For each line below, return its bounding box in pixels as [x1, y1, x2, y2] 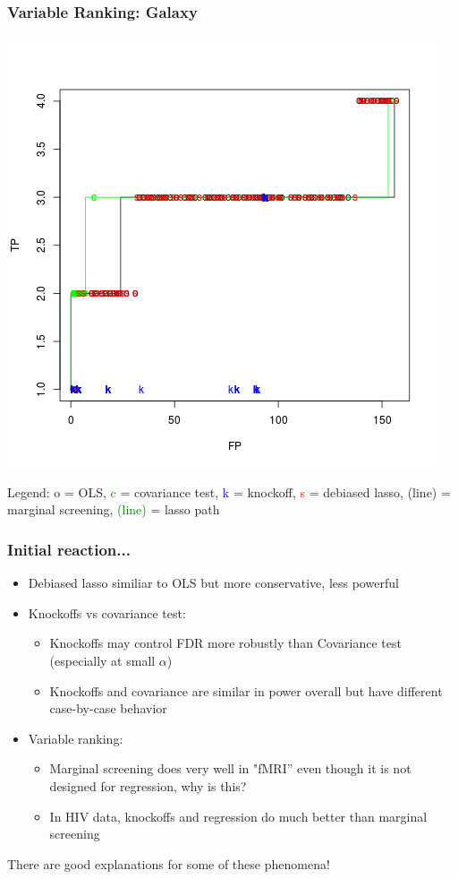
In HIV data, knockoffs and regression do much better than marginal [49, 806, 428, 825]
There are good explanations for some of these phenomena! [7, 854, 330, 873]
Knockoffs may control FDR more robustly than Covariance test [49, 633, 402, 652]
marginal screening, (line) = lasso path [7, 500, 220, 519]
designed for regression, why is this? [49, 776, 247, 795]
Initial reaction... [7, 538, 131, 560]
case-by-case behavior [49, 699, 167, 718]
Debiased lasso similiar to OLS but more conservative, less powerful [28, 573, 399, 592]
